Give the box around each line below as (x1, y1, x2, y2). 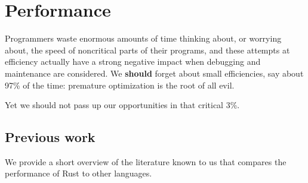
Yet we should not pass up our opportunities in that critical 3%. (5, 99, 240, 111)
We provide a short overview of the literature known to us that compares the (5, 155, 287, 168)
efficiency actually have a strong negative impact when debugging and (5, 55, 261, 68)
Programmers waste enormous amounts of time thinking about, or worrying (5, 32, 282, 45)
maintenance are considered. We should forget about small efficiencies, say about (5, 67, 304, 79)
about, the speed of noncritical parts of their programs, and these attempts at (5, 43, 290, 56)
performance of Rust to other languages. (5, 167, 152, 179)
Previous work (5, 128, 96, 146)
